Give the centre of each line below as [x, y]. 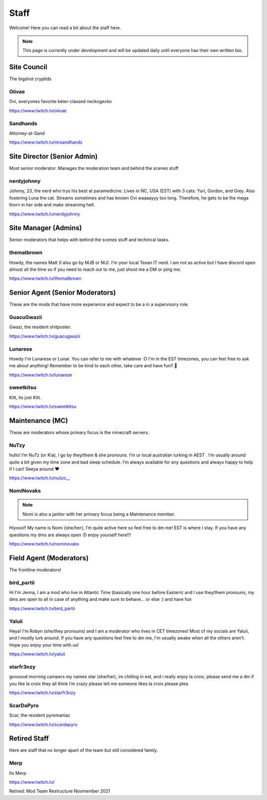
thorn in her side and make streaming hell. [52, 205]
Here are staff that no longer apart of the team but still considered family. [84, 750]
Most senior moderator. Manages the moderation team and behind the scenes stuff [94, 168]
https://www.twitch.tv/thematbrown [45, 278]
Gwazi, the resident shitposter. [40, 327]
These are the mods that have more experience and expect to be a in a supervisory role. [99, 304]
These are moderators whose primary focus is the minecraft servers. [79, 433]
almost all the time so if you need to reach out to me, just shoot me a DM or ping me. [95, 269]
